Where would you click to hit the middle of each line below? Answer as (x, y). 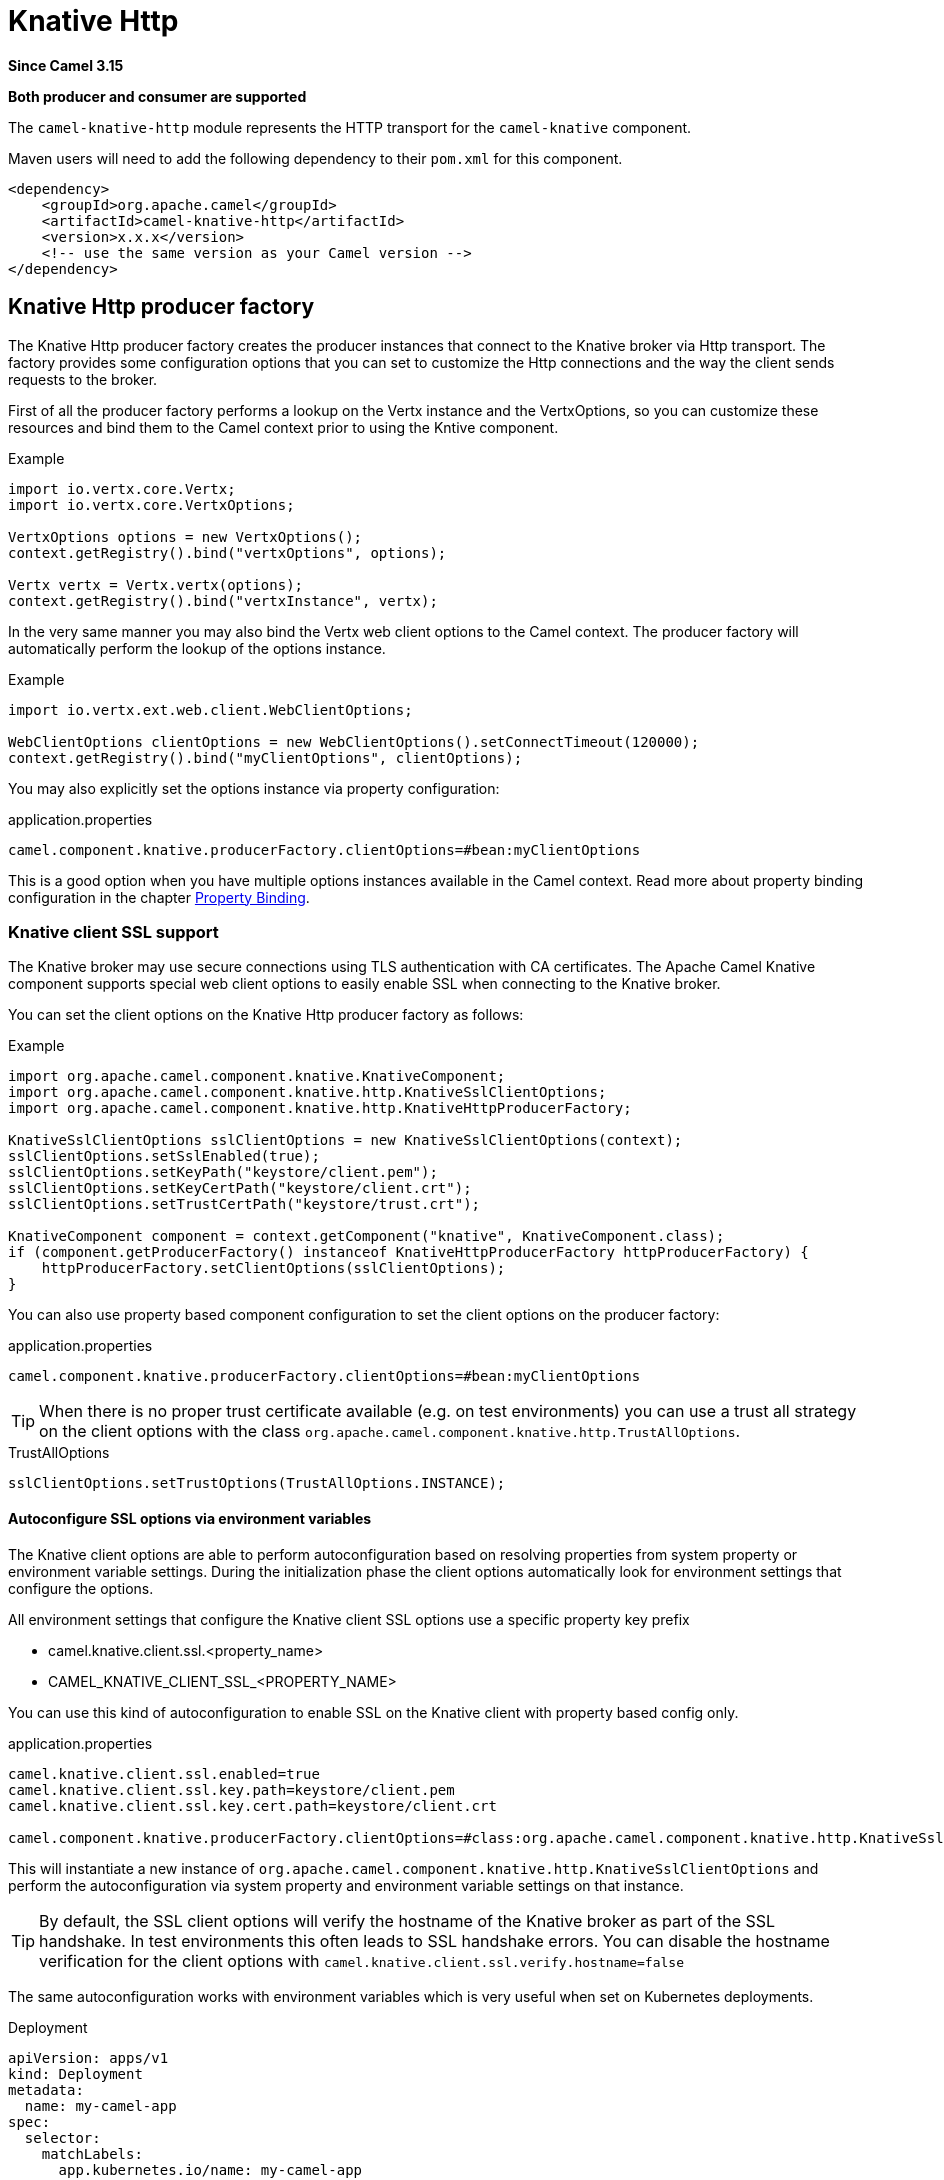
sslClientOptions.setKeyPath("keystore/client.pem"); (223, 1172)
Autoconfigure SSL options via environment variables (190, 1518)
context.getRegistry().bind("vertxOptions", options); (227, 552)
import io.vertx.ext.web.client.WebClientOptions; (210, 709)
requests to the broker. (83, 379)
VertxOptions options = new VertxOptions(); (185, 536)
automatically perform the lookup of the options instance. (197, 648)
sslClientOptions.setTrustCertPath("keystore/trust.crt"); (244, 1204)
